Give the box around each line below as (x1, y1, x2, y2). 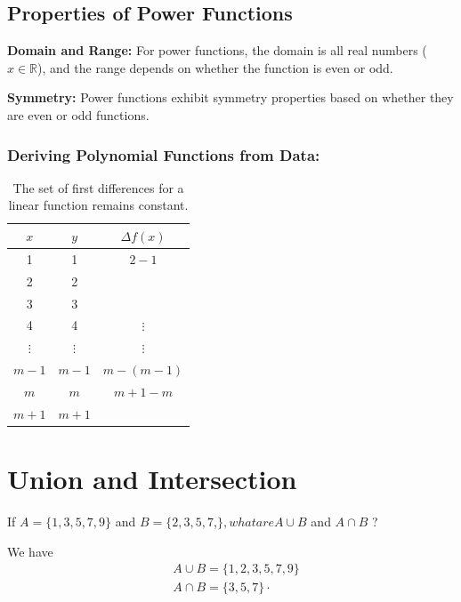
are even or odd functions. (7, 105, 150, 124)
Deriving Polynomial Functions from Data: (7, 143, 320, 165)
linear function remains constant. (8, 196, 189, 214)
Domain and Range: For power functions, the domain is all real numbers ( (7, 41, 427, 60)
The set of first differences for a (12, 178, 184, 197)
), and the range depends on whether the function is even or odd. (37, 58, 393, 76)
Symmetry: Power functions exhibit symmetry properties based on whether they (7, 88, 454, 107)
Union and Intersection (7, 461, 297, 497)
